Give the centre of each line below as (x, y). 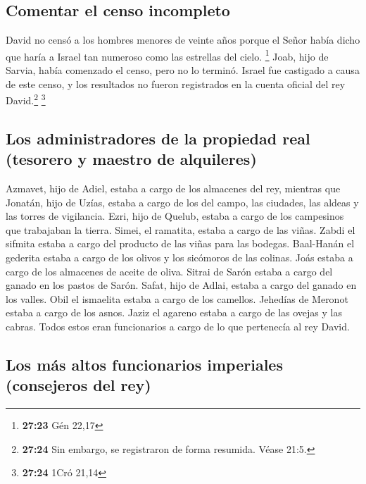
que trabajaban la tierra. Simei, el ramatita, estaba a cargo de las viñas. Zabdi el (181, 229)
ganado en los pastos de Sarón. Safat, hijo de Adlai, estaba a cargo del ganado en (181, 285)
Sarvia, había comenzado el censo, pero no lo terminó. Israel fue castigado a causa (183, 70)
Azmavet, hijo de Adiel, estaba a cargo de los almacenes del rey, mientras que (173, 188)
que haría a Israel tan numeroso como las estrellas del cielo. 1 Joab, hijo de (167, 55)
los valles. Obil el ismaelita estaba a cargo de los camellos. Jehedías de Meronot (177, 298)
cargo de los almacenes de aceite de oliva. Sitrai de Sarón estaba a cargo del (169, 271)
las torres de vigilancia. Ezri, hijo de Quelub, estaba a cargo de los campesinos (175, 216)
